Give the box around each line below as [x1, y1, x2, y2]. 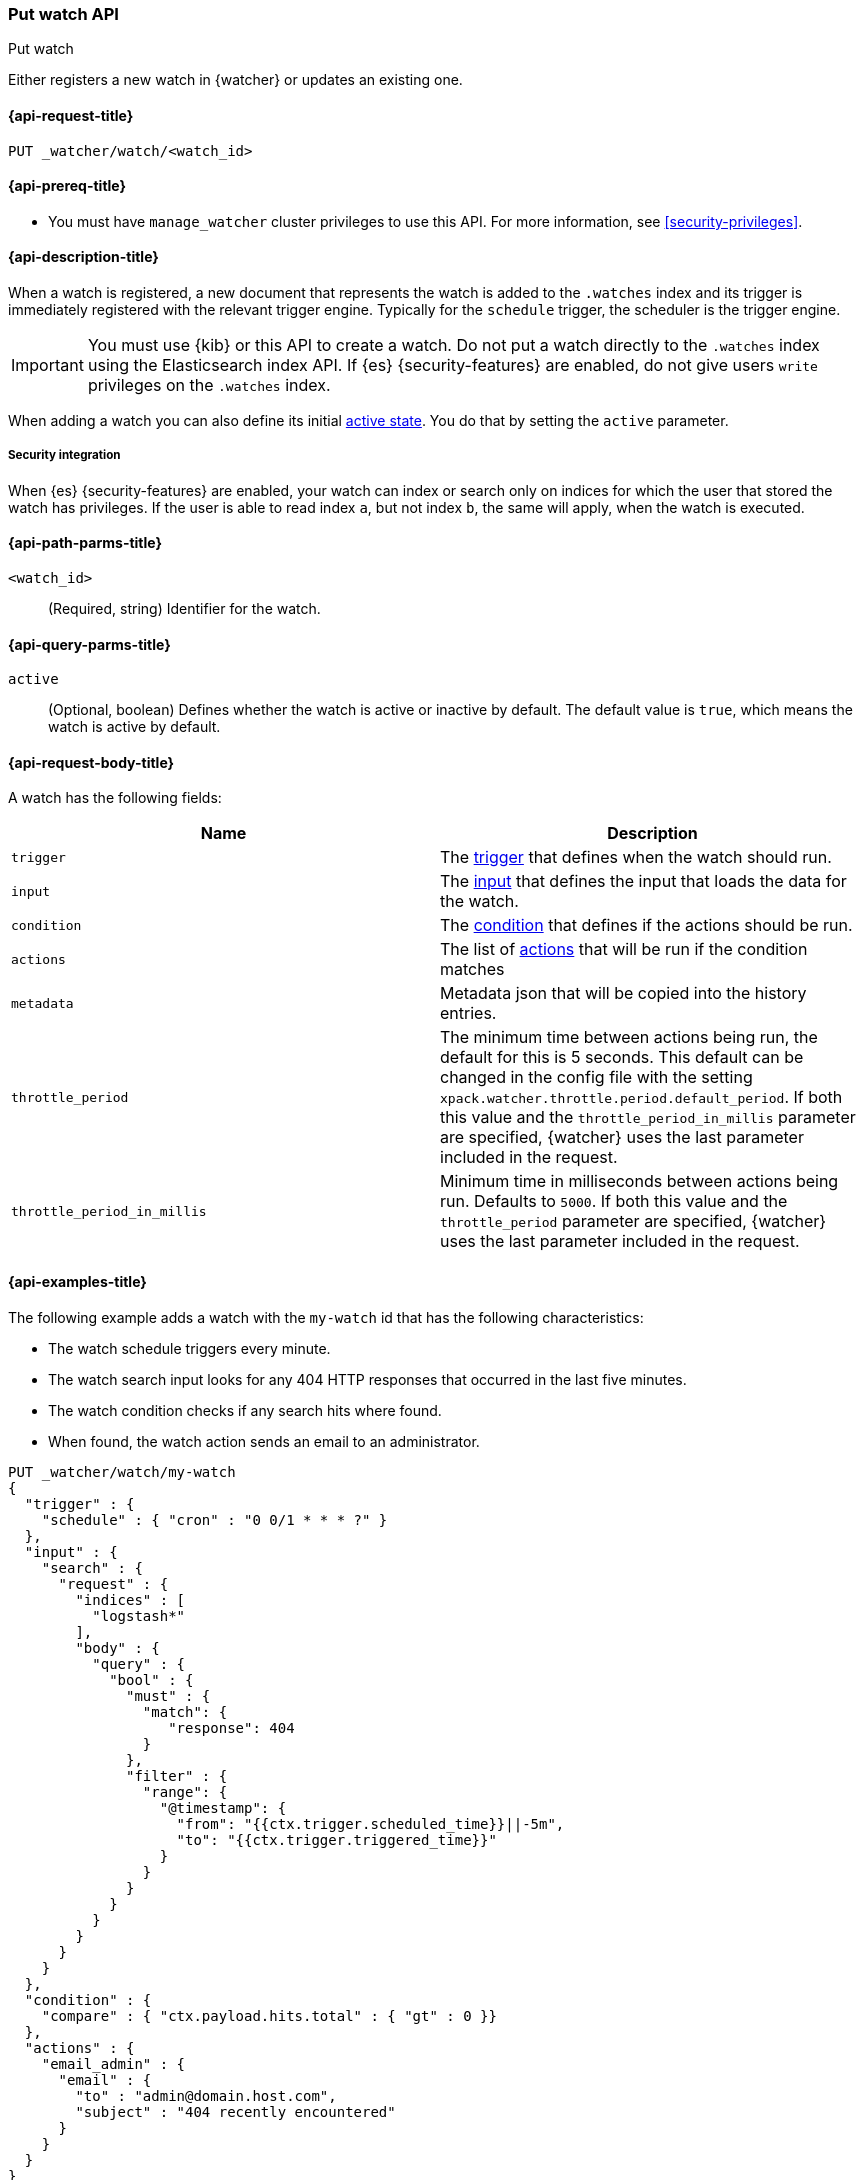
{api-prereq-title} [8, 177, 127, 195]
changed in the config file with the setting [440, 1067, 753, 1088]
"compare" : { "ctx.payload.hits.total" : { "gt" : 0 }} [41, 2007, 497, 2024]
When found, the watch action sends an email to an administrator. [48, 1432, 480, 1450]
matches [440, 959, 505, 980]
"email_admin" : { [41, 2055, 186, 2072]
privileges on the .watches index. [87, 375, 331, 396]
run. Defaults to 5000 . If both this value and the [440, 1191, 788, 1212]
